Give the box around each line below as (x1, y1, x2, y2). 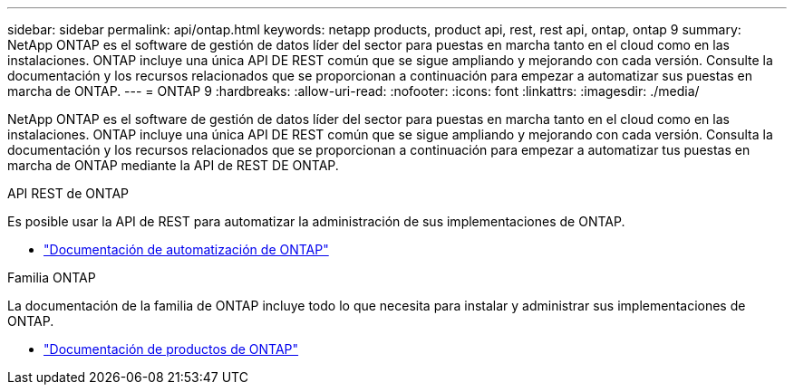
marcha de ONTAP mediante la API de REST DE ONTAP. (7, 158, 339, 173)
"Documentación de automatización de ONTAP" (44, 242, 329, 257)
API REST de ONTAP (7, 186, 129, 201)
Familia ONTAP (7, 270, 96, 285)
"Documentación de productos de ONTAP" (44, 341, 299, 357)
